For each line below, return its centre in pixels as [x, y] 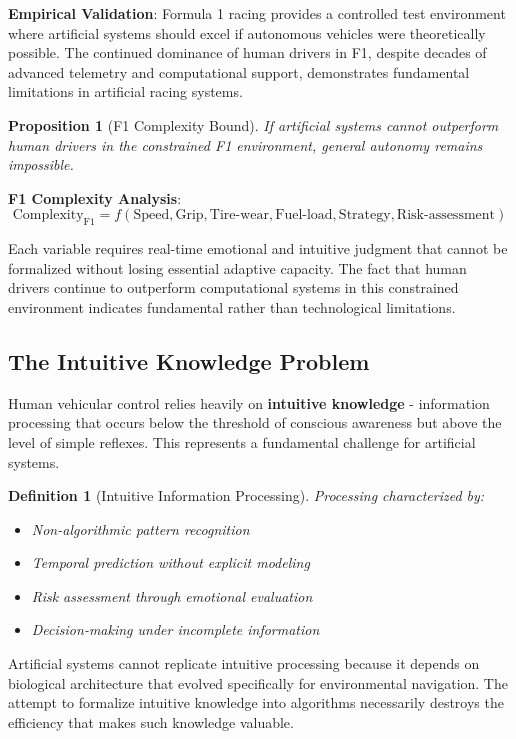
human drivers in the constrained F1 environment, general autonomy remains [245, 144]
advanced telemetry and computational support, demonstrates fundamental [239, 71]
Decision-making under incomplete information [175, 629]
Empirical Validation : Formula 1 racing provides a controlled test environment [257, 13]
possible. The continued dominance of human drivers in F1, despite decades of [247, 52]
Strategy [364, 215]
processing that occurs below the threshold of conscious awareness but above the [255, 422]
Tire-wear [239, 215]
